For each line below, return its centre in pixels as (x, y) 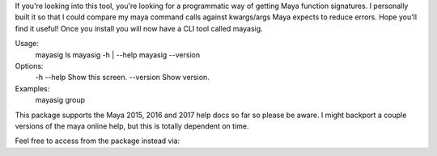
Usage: (27, 44)
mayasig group (60, 100)
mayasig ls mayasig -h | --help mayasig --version (118, 55)
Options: (29, 65)
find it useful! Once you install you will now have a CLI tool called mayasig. (139, 28)
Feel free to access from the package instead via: (98, 141)
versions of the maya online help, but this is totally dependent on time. (132, 126)
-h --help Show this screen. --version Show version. (122, 78)
